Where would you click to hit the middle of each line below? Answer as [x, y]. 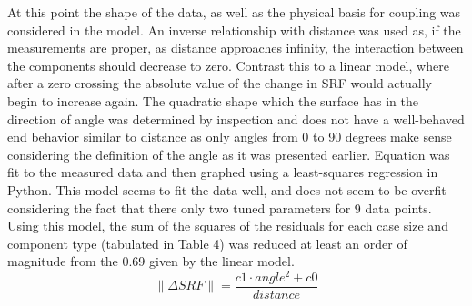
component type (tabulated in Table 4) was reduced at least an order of [207, 243]
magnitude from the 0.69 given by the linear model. [151, 261]
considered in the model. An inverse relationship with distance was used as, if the [234, 30]
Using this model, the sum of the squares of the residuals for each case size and [228, 226]
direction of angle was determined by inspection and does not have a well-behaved [236, 118]
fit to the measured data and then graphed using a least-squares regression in [223, 172]
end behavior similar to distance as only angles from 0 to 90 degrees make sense [230, 137]
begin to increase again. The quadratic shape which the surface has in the [213, 100]
